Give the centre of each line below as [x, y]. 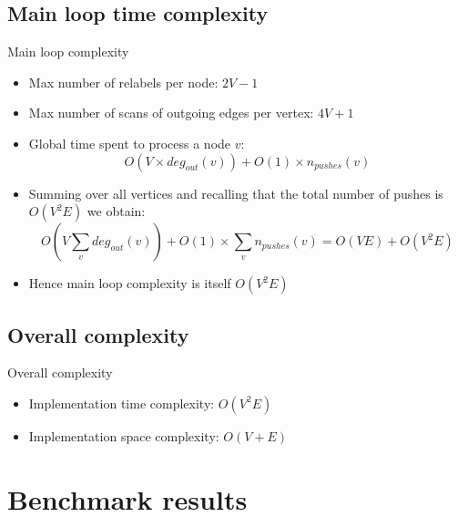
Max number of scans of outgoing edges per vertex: [171, 113]
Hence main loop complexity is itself [130, 283]
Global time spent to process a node [130, 143]
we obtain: [116, 211]
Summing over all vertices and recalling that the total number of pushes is [236, 193]
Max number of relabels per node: [123, 82]
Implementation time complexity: [122, 403]
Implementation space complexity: [124, 435]
